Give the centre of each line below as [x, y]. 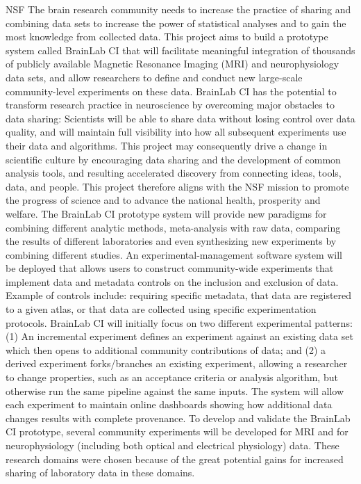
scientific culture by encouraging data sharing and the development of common [173, 159]
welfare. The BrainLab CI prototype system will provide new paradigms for [166, 213]
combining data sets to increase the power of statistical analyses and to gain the [176, 23]
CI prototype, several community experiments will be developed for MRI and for [177, 431]
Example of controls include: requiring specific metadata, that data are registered [179, 295]
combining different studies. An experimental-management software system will [174, 254]
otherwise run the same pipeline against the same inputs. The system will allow [175, 390]
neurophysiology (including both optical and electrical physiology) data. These [173, 445]
